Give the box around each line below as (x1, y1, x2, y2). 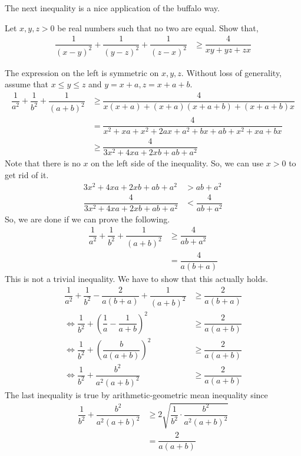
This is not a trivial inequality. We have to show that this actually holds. (5, 272, 268, 284)
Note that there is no (5, 157, 81, 169)
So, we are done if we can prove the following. (5, 212, 170, 225)
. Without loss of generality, (181, 66, 282, 78)
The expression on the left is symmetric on (5, 66, 159, 78)
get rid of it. (5, 169, 49, 181)
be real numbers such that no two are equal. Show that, (57, 21, 259, 34)
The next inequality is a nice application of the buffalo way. (5, 2, 220, 14)
